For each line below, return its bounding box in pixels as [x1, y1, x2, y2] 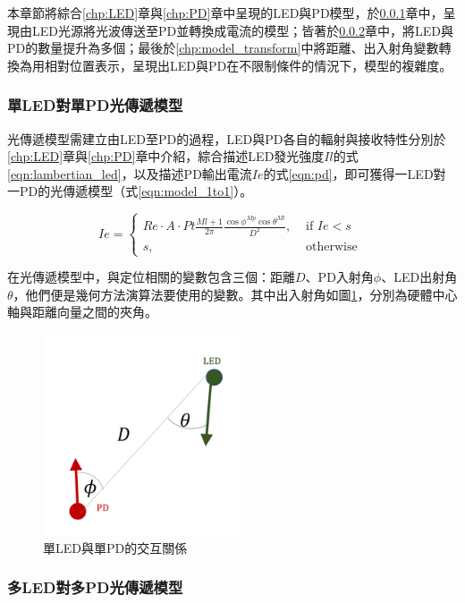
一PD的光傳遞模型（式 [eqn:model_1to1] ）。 [7, 182, 253, 200]
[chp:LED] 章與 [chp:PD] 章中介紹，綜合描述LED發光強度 [7, 147, 325, 166]
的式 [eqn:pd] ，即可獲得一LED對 [263, 164, 446, 183]
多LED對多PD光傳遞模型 [7, 576, 183, 599]
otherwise [306, 241, 358, 254]
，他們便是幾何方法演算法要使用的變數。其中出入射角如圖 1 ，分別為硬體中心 [13, 285, 458, 303]
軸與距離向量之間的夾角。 [7, 302, 157, 321]
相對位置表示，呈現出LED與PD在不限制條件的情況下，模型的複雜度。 [44, 55, 452, 74]
